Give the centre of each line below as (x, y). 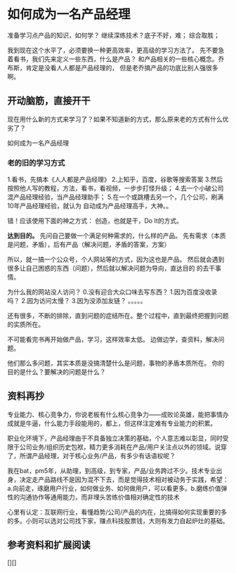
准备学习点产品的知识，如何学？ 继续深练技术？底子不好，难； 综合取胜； (113, 35)
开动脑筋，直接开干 (49, 101)
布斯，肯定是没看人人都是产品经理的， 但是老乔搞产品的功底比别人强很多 (113, 67)
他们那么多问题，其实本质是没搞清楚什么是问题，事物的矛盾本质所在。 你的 (116, 363)
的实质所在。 (26, 325)
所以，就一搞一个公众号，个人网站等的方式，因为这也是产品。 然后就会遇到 (116, 259)
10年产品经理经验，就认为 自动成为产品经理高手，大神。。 (90, 206)
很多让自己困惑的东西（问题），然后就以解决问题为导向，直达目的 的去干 (111, 269)
